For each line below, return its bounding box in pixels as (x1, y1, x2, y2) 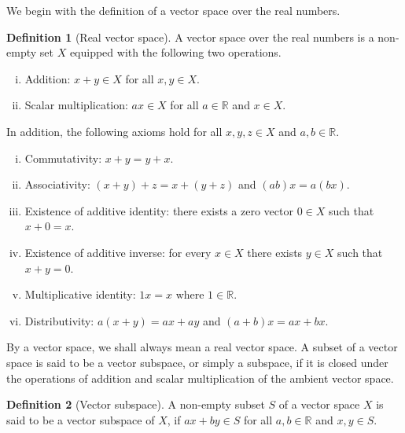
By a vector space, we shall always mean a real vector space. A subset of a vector (6, 339, 398, 355)
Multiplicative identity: (24, 286, 136, 303)
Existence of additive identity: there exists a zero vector (24, 202, 293, 218)
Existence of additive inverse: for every (24, 244, 212, 260)
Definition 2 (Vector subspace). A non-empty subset (6, 396, 265, 413)
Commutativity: (24, 149, 102, 166)
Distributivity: (24, 312, 94, 328)
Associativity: (24, 176, 90, 193)
